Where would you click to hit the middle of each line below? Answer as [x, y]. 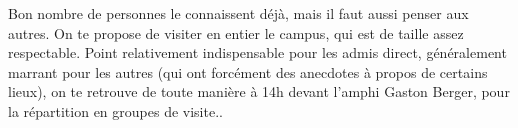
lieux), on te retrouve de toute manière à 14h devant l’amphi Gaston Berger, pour [259, 91]
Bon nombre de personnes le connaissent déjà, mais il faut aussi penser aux [238, 13]
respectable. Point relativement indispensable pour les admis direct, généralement [257, 52]
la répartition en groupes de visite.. [115, 110]
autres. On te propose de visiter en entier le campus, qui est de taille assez [236, 32]
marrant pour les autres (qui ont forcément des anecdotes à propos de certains [248, 71]
